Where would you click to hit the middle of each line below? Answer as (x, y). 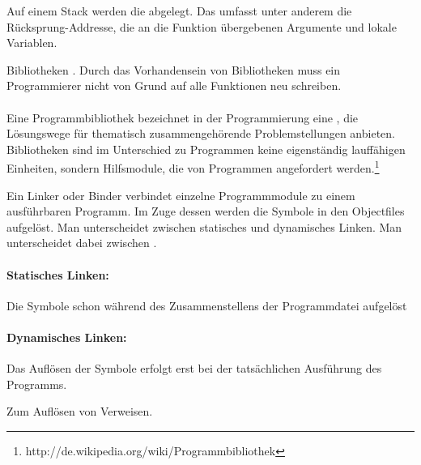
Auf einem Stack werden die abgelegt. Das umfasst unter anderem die (179, 11)
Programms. (37, 384)
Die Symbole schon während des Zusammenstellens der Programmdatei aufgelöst (207, 305)
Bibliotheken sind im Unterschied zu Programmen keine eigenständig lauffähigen (206, 149)
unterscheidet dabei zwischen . (82, 243)
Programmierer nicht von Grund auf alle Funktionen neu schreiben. (174, 85)
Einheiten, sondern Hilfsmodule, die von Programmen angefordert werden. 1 (193, 166)
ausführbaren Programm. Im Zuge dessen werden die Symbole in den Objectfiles (206, 211)
